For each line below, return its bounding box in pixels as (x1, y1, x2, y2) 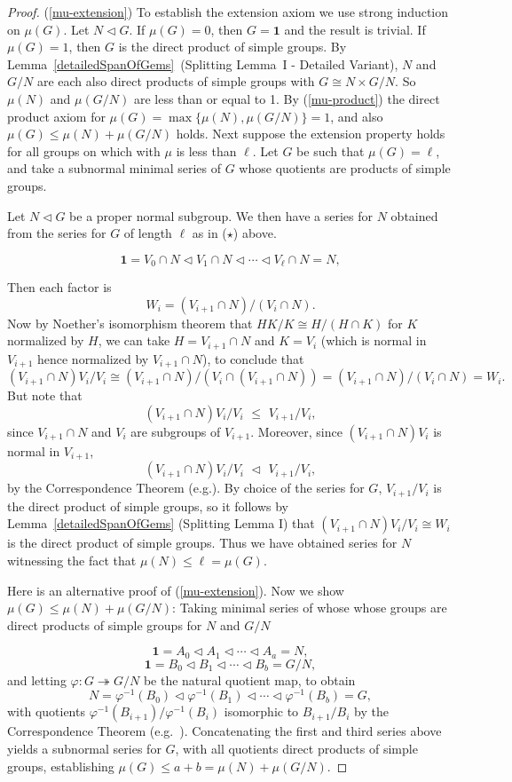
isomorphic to (224, 702, 299, 721)
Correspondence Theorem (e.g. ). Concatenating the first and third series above (7, 722, 442, 740)
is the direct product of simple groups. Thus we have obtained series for (7, 533, 398, 552)
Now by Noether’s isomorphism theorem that (7, 313, 253, 332)
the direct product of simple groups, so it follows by (7, 496, 288, 515)
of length (123, 224, 172, 242)
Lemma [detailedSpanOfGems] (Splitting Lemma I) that (7, 514, 315, 533)
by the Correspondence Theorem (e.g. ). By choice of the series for (7, 478, 365, 497)
